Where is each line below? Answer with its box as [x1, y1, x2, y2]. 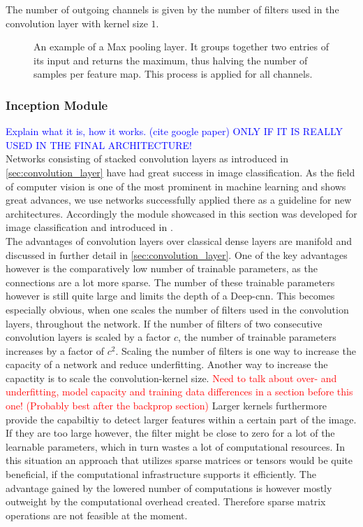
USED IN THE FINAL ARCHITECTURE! [6, 137, 192, 152]
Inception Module [6, 96, 108, 113]
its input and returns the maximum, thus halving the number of [34, 52, 308, 67]
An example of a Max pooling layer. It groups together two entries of [34, 39, 329, 54]
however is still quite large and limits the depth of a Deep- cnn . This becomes [6, 288, 335, 303]
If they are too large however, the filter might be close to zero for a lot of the [6, 426, 335, 440]
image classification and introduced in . [6, 220, 173, 234]
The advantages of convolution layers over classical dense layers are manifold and [6, 233, 353, 248]
